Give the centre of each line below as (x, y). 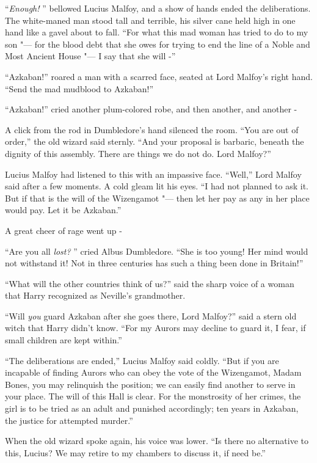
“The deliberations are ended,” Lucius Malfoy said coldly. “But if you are (142, 360)
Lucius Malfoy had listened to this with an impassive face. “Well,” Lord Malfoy (153, 174)
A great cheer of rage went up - (64, 230)
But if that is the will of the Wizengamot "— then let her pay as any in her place (157, 198)
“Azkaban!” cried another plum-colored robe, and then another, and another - (151, 109)
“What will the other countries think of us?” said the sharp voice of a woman (150, 283)
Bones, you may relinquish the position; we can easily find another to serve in (150, 384)
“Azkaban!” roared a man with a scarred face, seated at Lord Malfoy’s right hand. (159, 76)
